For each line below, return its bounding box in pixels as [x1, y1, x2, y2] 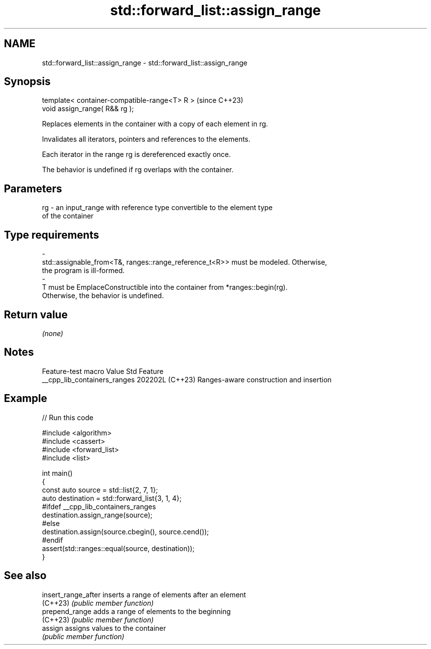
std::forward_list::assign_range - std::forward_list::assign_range [42, 58, 247, 67]
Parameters [4, 182, 62, 195]
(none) [42, 329, 63, 338]
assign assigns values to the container [42, 623, 166, 632]
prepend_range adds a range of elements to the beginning [42, 607, 231, 616]
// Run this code [42, 413, 93, 422]
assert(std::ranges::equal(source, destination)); [42, 544, 195, 553]
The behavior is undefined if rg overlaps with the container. [42, 165, 234, 174]
